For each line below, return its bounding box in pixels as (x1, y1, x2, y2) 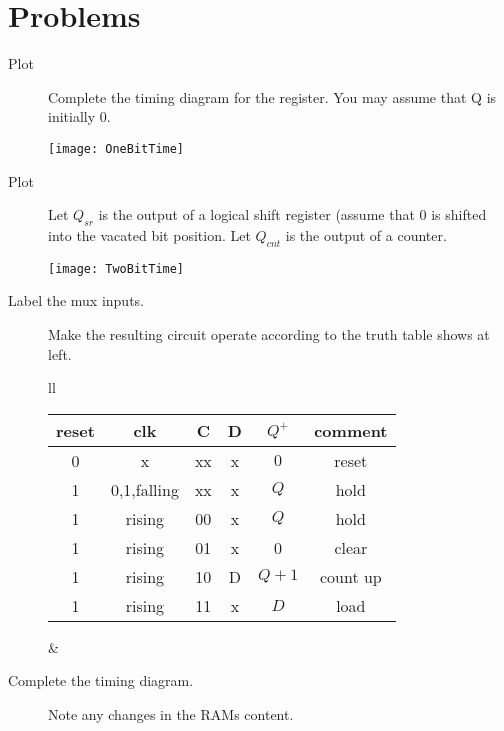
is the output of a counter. (285, 224, 447, 245)
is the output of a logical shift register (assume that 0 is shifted (98, 204, 487, 225)
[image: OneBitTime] (48, 141, 185, 156)
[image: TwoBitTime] (48, 261, 185, 276)
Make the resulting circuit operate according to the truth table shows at (48, 324, 490, 344)
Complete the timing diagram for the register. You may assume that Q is (48, 86, 497, 107)
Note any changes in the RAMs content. (48, 703, 294, 724)
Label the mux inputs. (8, 290, 145, 311)
